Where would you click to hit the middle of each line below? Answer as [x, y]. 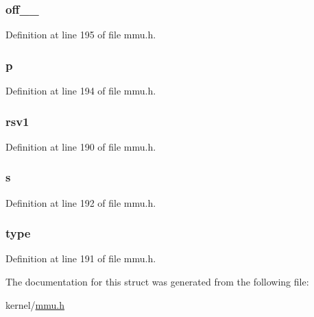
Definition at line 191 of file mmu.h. [81, 258]
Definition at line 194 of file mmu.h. [81, 91]
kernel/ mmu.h [35, 304]
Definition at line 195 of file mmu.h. [81, 35]
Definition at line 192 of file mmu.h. [81, 202]
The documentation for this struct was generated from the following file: [157, 282]
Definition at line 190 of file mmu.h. [81, 146]
